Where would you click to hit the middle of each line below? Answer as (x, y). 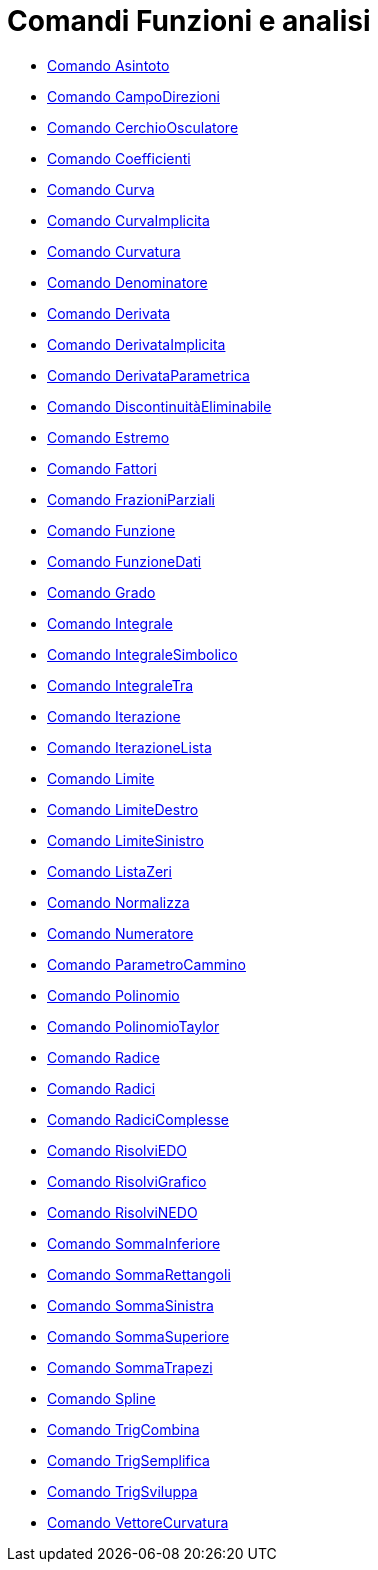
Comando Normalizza (118, 902)
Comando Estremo (108, 437)
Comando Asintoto (108, 65)
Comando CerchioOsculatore (143, 127)
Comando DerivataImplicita (136, 344)
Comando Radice (103, 1057)
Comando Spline (101, 1398)
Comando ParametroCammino (146, 964)
